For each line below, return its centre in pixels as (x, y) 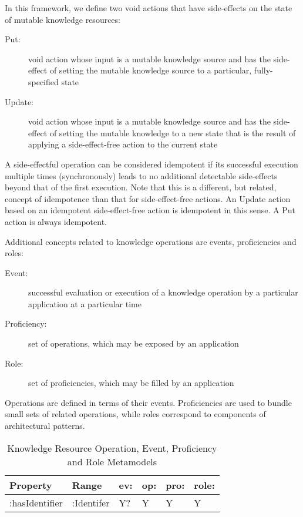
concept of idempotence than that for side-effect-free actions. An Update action (148, 198)
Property (31, 485)
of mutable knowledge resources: (63, 19)
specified (43, 81)
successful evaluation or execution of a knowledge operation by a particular (163, 292)
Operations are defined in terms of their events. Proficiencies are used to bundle (148, 402)
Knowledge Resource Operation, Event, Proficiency (112, 448)
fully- (263, 70)
